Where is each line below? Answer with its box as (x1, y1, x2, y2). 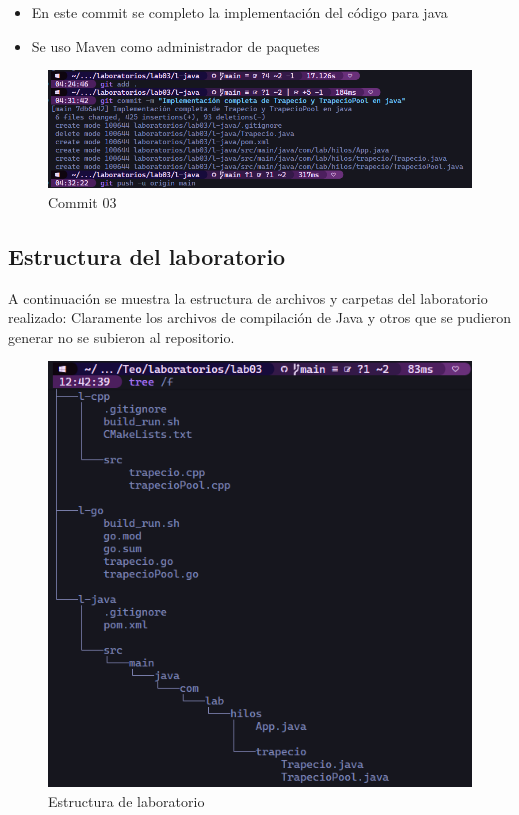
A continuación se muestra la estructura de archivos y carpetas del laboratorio (8, 287, 488, 308)
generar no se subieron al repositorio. (8, 326, 235, 347)
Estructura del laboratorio (8, 240, 286, 271)
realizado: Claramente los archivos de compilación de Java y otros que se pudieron (8, 307, 512, 328)
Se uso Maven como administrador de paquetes (31, 35, 320, 56)
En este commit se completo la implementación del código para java (31, 2, 448, 22)
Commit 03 (48, 191, 117, 212)
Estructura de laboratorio (48, 790, 205, 811)
